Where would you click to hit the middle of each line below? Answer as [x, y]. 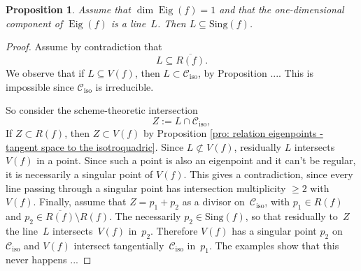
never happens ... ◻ [49, 259]
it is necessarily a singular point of [79, 174]
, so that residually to [291, 216]
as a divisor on [213, 202]
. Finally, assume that [80, 202]
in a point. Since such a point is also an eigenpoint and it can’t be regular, [196, 160]
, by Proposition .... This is [256, 73]
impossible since [40, 86]
